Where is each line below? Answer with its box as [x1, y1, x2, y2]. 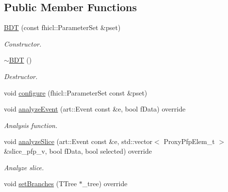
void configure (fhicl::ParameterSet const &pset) [4, 87, 147, 97]
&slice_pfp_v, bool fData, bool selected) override [4, 145, 152, 156]
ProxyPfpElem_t [163, 136, 215, 146]
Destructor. [4, 71, 38, 81]
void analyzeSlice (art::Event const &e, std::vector [4, 136, 153, 146]
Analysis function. [4, 120, 58, 130]
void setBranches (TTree [4, 178, 77, 189]
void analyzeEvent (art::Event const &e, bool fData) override [4, 104, 186, 114]
